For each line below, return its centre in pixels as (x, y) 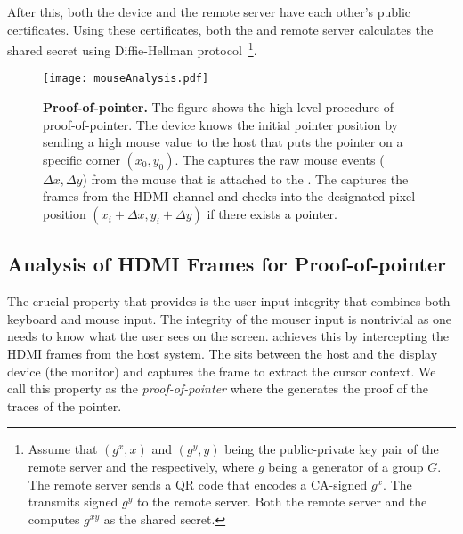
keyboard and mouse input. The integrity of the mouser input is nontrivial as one (230, 318)
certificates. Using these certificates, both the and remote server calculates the (220, 29)
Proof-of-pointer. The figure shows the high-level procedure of (218, 107)
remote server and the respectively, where (141, 467)
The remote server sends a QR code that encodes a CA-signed (198, 484)
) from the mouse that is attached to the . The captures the (245, 178)
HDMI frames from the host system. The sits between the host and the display (223, 354)
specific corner (81, 159)
